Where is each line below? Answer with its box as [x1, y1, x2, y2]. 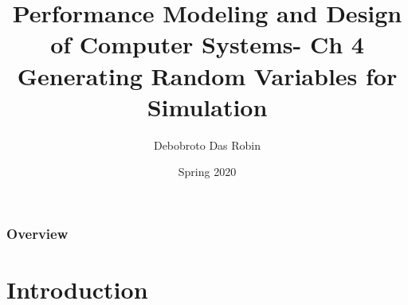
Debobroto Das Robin [153, 136, 261, 153]
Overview [6, 223, 69, 243]
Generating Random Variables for [17, 59, 398, 92]
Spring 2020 [178, 163, 237, 180]
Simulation [147, 90, 268, 123]
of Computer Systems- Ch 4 [50, 28, 364, 61]
